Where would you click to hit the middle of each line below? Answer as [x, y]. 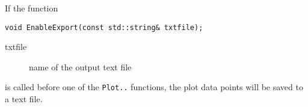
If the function [32, 8]
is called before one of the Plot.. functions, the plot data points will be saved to [154, 87]
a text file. [24, 99]
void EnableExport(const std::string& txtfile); [104, 27]
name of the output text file [80, 66]
